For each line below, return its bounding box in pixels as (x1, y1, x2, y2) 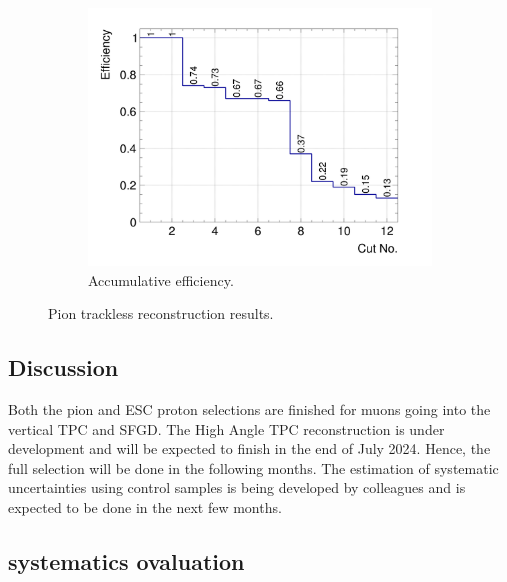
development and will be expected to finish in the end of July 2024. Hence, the (8, 438, 491, 459)
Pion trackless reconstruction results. (48, 303, 274, 324)
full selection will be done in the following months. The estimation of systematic (8, 457, 499, 478)
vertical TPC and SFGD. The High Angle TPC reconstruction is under (8, 418, 445, 439)
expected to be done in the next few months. (8, 496, 282, 517)
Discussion (8, 352, 119, 383)
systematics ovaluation (8, 545, 245, 576)
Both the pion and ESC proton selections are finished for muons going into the (8, 398, 491, 419)
